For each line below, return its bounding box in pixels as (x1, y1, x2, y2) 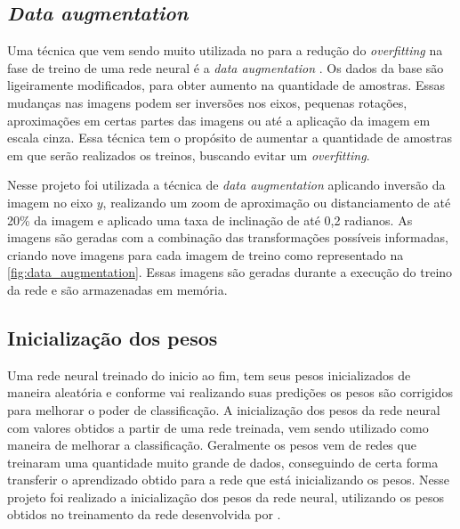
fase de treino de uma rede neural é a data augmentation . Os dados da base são (7, 58, 444, 77)
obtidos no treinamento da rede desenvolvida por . (7, 505, 281, 524)
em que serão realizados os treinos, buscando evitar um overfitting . (7, 145, 370, 164)
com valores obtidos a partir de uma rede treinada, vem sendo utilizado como (7, 418, 429, 436)
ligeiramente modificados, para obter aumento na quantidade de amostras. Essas (7, 76, 445, 94)
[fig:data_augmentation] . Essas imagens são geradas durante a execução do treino (7, 263, 453, 281)
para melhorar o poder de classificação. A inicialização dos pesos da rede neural (7, 400, 440, 419)
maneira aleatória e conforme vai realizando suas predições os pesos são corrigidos (7, 383, 453, 402)
